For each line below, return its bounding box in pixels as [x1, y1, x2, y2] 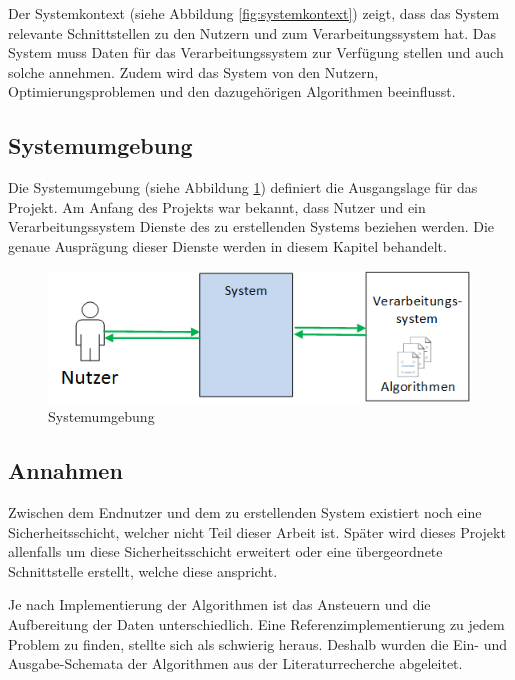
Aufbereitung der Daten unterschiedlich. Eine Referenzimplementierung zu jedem [8, 613, 505, 634]
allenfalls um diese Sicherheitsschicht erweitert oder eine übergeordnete [8, 541, 443, 562]
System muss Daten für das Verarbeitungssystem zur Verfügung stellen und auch [8, 42, 504, 63]
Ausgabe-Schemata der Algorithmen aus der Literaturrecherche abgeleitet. [8, 653, 463, 674]
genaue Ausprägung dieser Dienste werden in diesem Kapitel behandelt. [8, 235, 447, 256]
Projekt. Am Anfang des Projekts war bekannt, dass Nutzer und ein [8, 196, 426, 217]
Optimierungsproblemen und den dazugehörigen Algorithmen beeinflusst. [8, 81, 456, 102]
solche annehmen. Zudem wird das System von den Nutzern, [8, 61, 379, 82]
